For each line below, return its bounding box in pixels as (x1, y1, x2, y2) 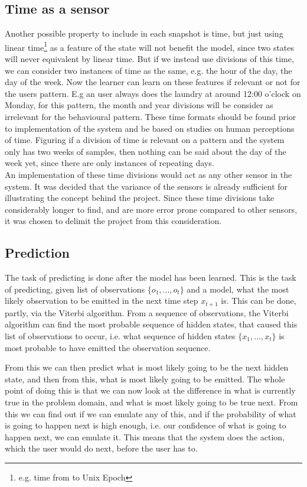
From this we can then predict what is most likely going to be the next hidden (5, 361, 289, 374)
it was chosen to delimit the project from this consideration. (5, 215, 222, 227)
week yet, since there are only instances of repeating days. (5, 157, 214, 169)
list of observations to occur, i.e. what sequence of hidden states (5, 329, 236, 342)
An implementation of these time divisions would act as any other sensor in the (5, 168, 292, 180)
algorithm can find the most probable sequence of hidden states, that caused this (5, 318, 298, 330)
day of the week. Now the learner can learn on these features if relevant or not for (5, 76, 301, 88)
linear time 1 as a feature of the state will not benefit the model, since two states (5, 39, 295, 53)
